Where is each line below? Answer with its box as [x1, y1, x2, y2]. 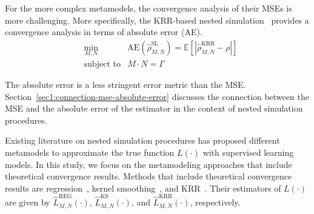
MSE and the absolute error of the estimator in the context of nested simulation [5, 102, 303, 115]
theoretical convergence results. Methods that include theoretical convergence [5, 170, 292, 182]
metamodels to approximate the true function [5, 146, 175, 159]
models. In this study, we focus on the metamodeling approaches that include [5, 158, 292, 170]
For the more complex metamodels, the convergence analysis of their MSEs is [5, 2, 292, 14]
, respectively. [190, 196, 241, 209]
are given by [5, 196, 50, 209]
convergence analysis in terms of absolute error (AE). [5, 25, 202, 38]
